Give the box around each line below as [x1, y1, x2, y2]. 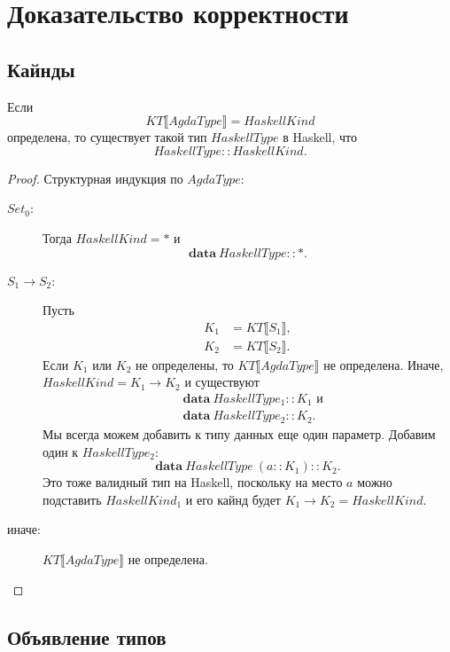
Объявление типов [7, 623, 167, 650]
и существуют [184, 373, 260, 391]
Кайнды [7, 55, 75, 82]
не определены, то [136, 355, 234, 373]
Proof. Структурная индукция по [7, 169, 183, 187]
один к [43, 442, 79, 460]
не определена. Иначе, [323, 355, 444, 373]
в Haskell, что [283, 128, 358, 146]
